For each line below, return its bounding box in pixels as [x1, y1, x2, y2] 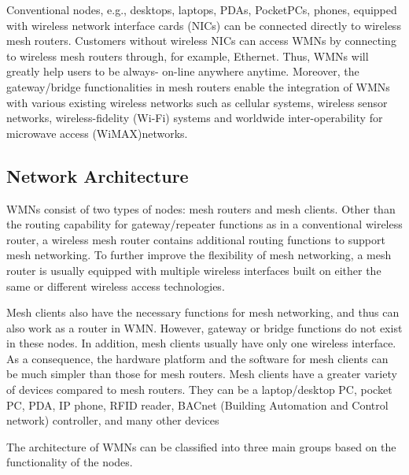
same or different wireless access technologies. [6, 277, 225, 294]
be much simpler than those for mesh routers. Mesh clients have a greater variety [6, 366, 397, 382]
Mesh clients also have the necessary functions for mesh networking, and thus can [6, 304, 400, 321]
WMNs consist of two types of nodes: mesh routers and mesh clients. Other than [6, 200, 396, 217]
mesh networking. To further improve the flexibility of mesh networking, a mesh [6, 247, 392, 263]
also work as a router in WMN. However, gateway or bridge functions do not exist [6, 319, 403, 336]
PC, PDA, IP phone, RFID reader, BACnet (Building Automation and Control [6, 396, 389, 413]
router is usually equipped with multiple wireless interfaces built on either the [6, 262, 381, 278]
